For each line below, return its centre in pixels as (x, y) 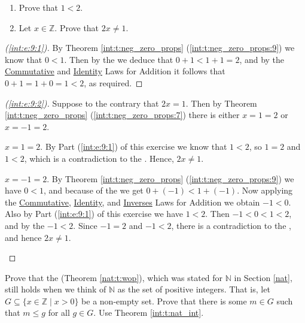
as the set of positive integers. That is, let (194, 289)
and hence (23, 237)
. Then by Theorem (221, 103)
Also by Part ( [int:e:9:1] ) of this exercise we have (94, 214)
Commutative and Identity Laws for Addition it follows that (115, 71)
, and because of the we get (93, 190)
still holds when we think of (56, 289)
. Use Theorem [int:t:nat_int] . (149, 313)
